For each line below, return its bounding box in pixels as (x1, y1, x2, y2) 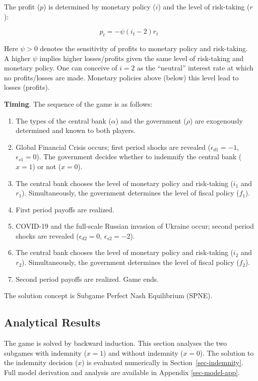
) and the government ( (116, 115, 187, 126)
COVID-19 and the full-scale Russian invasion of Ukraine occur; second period (15, 221, 254, 231)
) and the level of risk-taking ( (158, 1, 250, 11)
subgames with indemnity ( (4, 347, 87, 358)
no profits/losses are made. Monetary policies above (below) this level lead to (4, 72, 239, 82)
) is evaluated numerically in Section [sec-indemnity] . (81, 357, 244, 368)
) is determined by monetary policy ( (43, 1, 156, 11)
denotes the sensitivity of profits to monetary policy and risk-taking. (40, 43, 248, 53)
